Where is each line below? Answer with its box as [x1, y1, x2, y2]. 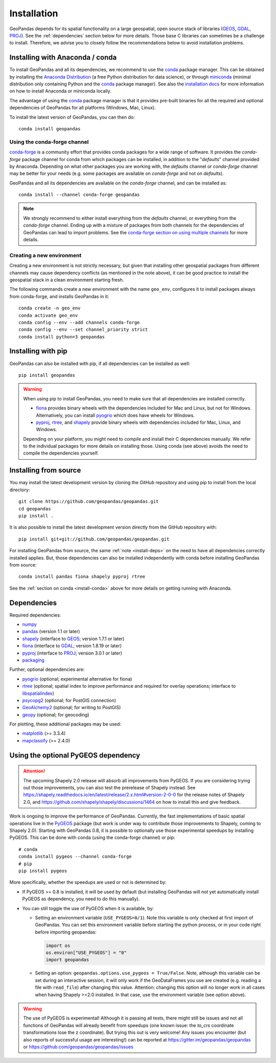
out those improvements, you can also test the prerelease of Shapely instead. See [23, 785, 196, 791]
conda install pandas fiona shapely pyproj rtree [18, 574, 146, 580]
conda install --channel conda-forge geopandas [18, 192, 140, 198]
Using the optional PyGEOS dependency [9, 751, 141, 759]
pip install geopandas [18, 372, 76, 378]
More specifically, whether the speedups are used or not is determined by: [9, 879, 167, 886]
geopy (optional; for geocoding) [22, 711, 89, 718]
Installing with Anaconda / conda [9, 53, 117, 62]
